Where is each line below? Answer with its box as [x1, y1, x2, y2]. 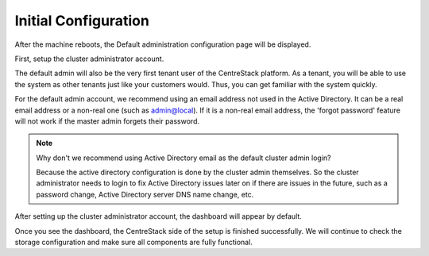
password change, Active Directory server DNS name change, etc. [36, 189, 254, 199]
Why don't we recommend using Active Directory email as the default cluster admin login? [36, 153, 331, 162]
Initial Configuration [14, 12, 150, 29]
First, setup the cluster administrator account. [14, 54, 164, 63]
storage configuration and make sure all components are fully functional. [14, 238, 253, 247]
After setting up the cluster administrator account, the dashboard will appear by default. [14, 212, 302, 221]
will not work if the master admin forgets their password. [14, 116, 200, 126]
